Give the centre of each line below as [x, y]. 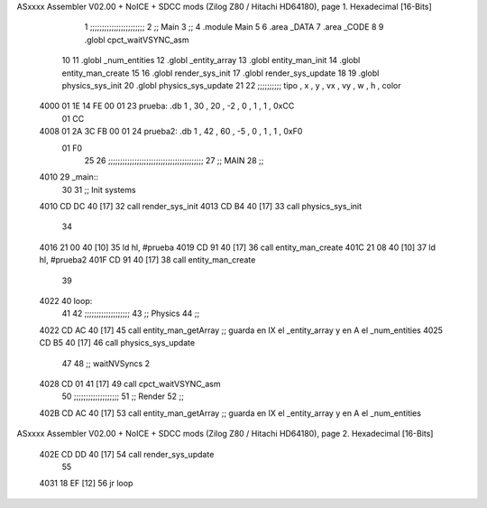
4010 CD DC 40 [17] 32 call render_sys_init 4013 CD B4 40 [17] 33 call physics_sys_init [201, 207]
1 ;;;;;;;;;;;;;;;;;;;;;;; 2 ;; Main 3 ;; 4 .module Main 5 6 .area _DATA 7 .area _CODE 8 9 [234, 27]
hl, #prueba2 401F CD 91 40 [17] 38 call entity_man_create [147, 260]
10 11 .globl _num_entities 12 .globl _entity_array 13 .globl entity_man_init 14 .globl [211, 60]
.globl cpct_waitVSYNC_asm [137, 40]
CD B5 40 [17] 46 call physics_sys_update [117, 343]
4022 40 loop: [66, 301]
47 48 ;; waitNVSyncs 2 [106, 363]
